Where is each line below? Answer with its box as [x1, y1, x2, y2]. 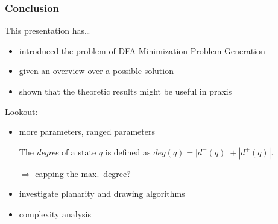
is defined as [105, 145, 151, 158]
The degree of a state [19, 145, 96, 158]
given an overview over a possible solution [19, 64, 174, 77]
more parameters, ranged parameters [19, 125, 155, 138]
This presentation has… [5, 24, 90, 37]
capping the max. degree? [35, 167, 131, 179]
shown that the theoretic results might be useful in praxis [19, 85, 232, 97]
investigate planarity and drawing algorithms [19, 187, 185, 200]
